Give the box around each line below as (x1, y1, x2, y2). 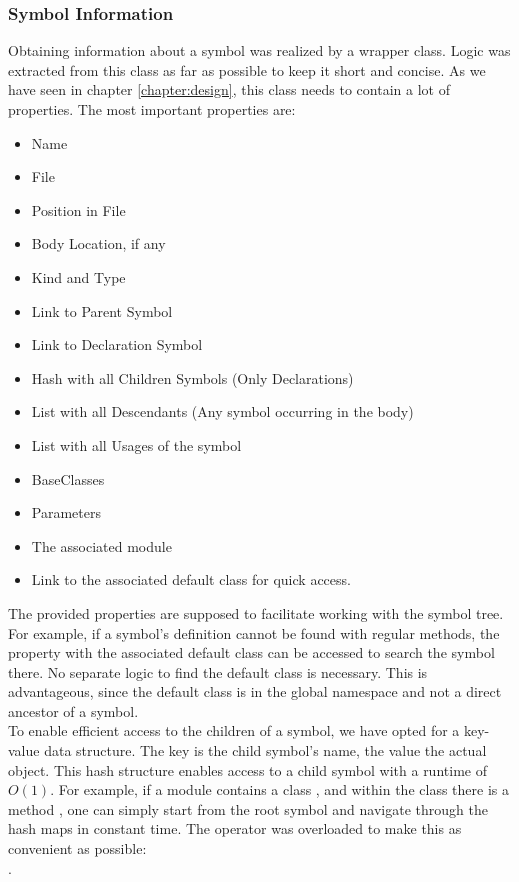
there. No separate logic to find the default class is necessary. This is (8, 661, 428, 682)
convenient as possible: (8, 838, 147, 859)
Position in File (31, 199, 126, 220)
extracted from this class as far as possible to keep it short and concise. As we (8, 59, 486, 80)
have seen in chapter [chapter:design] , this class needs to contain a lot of (8, 79, 450, 100)
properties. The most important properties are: (8, 99, 296, 119)
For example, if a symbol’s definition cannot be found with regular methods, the (8, 622, 500, 643)
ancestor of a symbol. (8, 700, 139, 721)
